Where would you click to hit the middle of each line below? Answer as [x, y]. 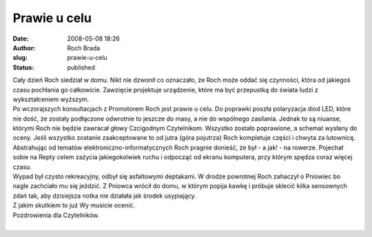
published [81, 67]
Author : [24, 48]
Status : [23, 67]
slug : [20, 58]
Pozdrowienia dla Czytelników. [56, 215]
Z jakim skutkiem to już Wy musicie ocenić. [74, 205]
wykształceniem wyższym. [51, 99]
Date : [21, 39]
